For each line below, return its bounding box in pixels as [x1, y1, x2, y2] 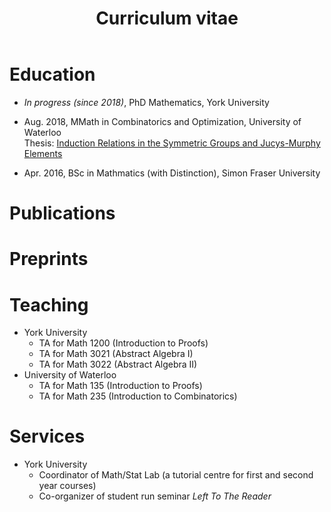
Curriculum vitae [95, 7, 239, 30]
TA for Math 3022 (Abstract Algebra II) [38, 358, 198, 371]
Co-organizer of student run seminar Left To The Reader [38, 490, 272, 502]
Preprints [9, 248, 89, 271]
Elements [23, 147, 63, 159]
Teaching [9, 293, 89, 316]
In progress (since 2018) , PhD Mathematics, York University [23, 96, 270, 108]
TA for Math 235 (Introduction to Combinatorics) [38, 390, 238, 402]
